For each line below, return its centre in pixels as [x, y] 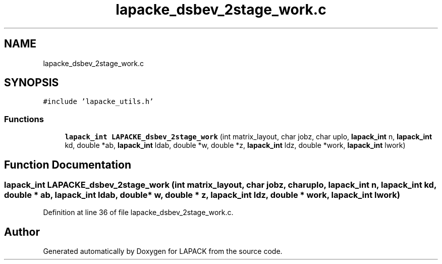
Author [22, 232]
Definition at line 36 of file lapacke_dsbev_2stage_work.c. [138, 213]
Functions [24, 119]
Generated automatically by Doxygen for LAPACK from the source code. [163, 251]
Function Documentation [68, 165]
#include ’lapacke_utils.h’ [98, 102]
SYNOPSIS [32, 83]
